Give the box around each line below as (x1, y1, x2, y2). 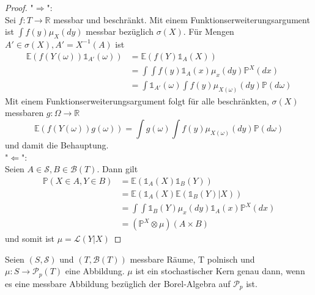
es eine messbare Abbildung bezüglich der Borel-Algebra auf (5, 277, 231, 290)
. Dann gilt (97, 162, 138, 175)
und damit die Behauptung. (5, 139, 109, 151)
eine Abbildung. (65, 264, 125, 277)
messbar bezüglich (86, 25, 154, 38)
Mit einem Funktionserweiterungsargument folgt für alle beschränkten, (5, 94, 269, 107)
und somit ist (5, 232, 55, 245)
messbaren (5, 106, 44, 119)
